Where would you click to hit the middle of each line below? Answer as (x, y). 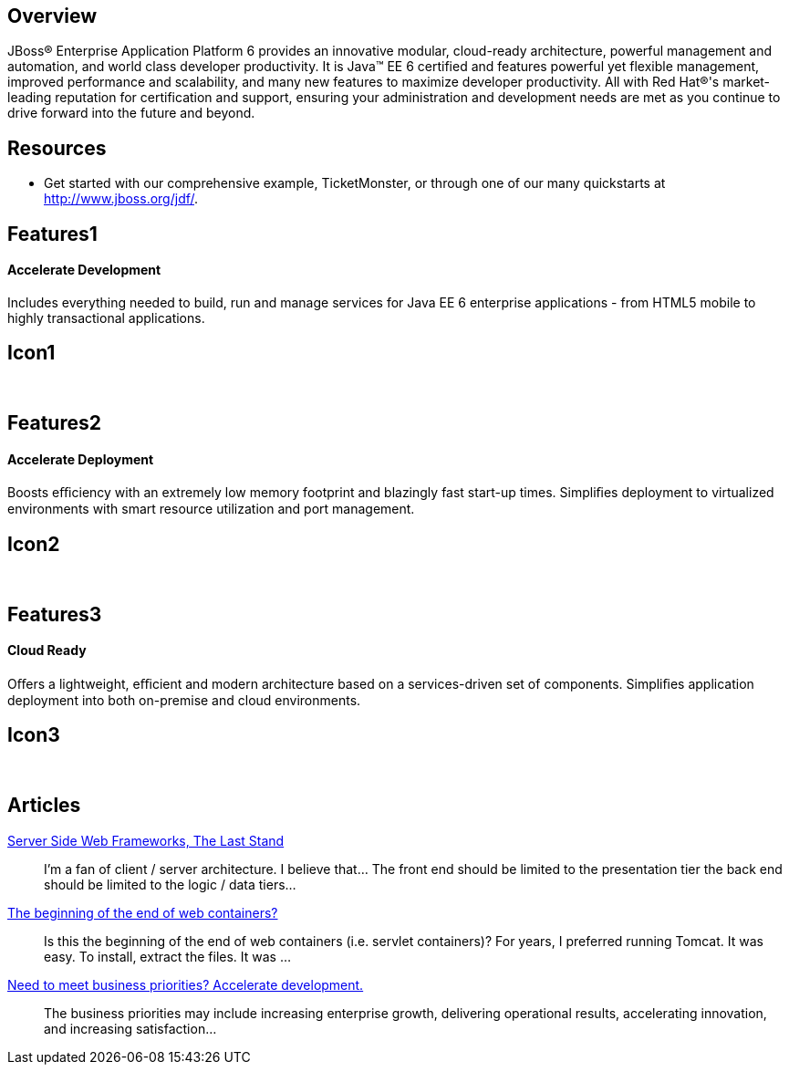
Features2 (54, 423)
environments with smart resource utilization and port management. (211, 509)
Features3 (55, 614)
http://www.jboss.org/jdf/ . (121, 199)
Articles (44, 806)
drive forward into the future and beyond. (131, 113)
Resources (57, 148)
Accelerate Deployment (81, 459)
